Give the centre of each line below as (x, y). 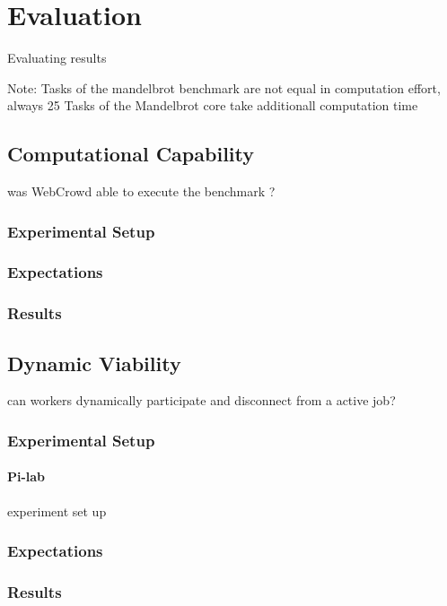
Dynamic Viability (94, 363)
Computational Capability (131, 154)
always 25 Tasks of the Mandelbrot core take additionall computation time (213, 105)
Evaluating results (57, 58)
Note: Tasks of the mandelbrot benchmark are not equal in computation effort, (224, 87)
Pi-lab (26, 476)
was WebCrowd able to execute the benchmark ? (141, 191)
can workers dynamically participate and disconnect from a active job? (202, 400)
